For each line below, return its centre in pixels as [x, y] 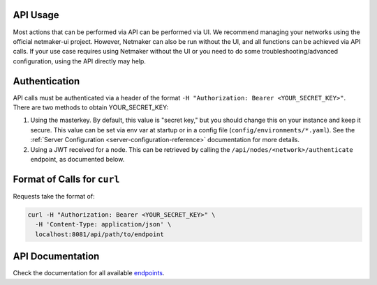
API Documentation [56, 257]
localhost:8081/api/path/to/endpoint [99, 234]
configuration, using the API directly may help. [80, 61]
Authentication [46, 81]
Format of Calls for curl [66, 179]
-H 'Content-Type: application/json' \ [103, 224]
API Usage [36, 15]
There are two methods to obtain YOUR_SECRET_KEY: [91, 107]
